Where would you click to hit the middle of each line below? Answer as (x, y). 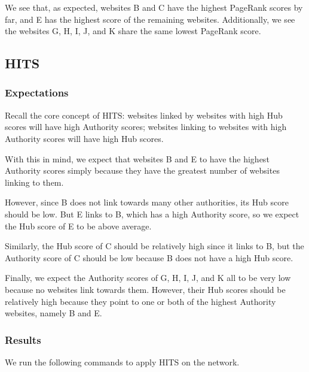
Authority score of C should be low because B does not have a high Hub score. (149, 257)
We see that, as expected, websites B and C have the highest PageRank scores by (154, 7)
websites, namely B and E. (53, 313)
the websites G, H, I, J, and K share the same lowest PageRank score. (133, 31)
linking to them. (34, 182)
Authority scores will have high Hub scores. (84, 138)
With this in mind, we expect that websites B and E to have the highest (137, 158)
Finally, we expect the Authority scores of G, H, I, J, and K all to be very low (148, 278)
